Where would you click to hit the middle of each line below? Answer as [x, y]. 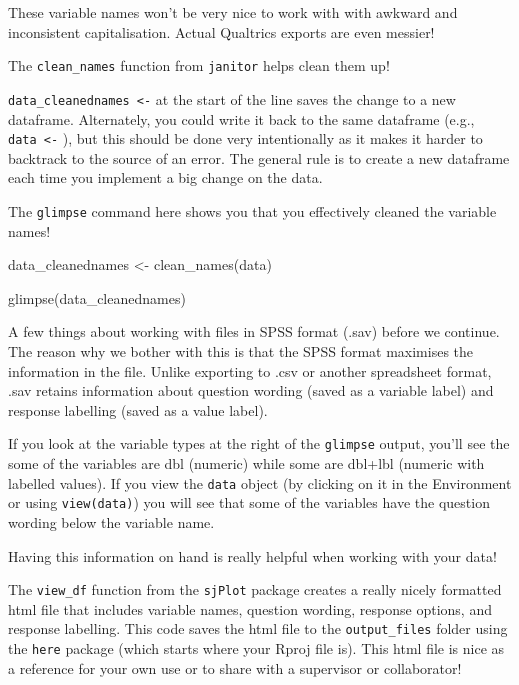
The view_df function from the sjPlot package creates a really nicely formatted [255, 589]
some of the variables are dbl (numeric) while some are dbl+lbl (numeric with [246, 463]
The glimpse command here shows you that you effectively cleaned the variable [252, 210]
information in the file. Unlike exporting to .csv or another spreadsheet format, [250, 370]
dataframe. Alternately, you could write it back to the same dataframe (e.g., [241, 118]
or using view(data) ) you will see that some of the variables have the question [249, 502]
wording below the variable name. [111, 521]
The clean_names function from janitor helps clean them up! [199, 65]
